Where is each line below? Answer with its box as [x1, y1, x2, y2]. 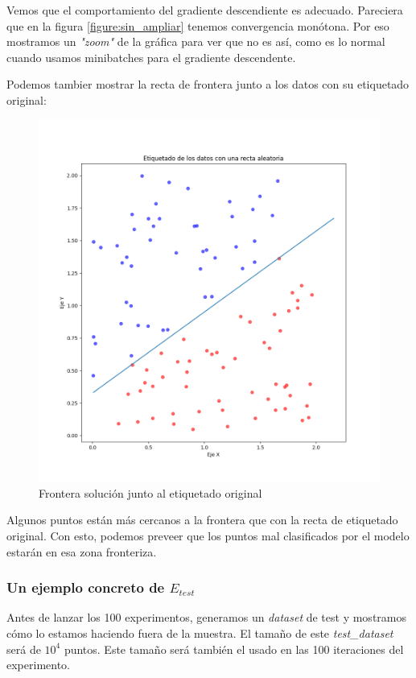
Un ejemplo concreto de [6, 577, 165, 597]
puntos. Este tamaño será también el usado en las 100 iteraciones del [64, 640, 404, 657]
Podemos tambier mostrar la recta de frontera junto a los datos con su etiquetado [6, 76, 410, 93]
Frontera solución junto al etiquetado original [39, 484, 262, 501]
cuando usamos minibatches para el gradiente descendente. [6, 48, 296, 65]
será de [6, 640, 41, 657]
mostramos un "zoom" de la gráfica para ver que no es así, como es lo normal [6, 33, 385, 50]
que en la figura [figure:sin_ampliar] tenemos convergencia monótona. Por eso [6, 17, 389, 34]
